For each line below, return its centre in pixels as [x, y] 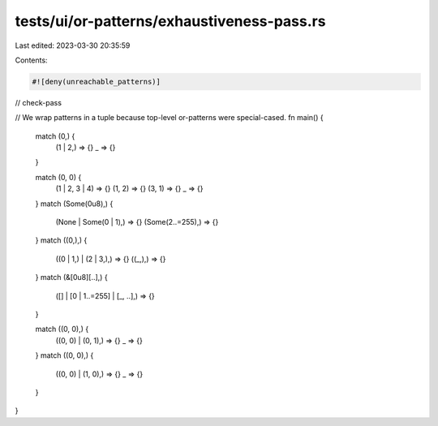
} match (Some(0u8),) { [74, 204]
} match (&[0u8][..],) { [72, 278]
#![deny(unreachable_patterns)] [97, 82]
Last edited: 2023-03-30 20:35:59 [73, 45]
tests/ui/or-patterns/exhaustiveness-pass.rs [170, 21]
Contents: [31, 60]
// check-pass [39, 102]
